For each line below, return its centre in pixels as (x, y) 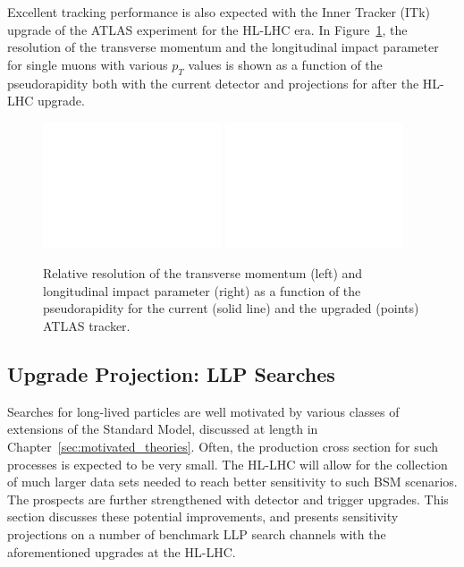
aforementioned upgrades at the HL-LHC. (122, 551)
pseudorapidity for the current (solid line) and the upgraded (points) (231, 308)
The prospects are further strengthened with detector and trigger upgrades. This (228, 499)
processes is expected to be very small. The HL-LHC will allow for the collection (228, 464)
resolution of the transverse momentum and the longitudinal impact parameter (223, 47)
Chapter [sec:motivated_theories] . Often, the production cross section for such (223, 447)
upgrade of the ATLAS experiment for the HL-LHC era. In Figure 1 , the (207, 29)
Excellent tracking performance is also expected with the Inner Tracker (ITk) (219, 12)
